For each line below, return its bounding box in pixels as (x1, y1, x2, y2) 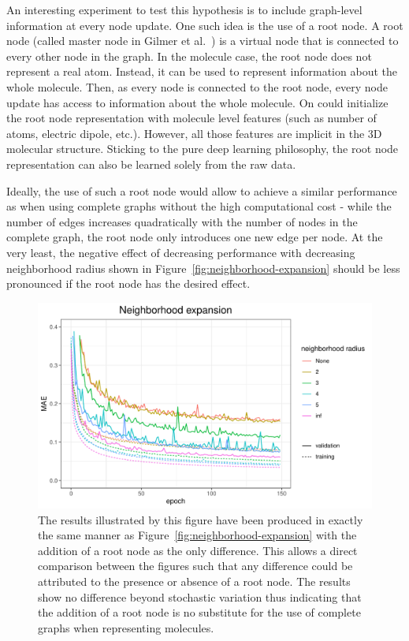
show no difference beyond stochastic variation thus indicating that (38, 588, 362, 605)
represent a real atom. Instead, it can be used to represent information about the (6, 63, 397, 80)
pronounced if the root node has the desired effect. (6, 275, 251, 292)
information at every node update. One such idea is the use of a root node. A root (6, 17, 403, 33)
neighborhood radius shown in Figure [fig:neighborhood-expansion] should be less (6, 259, 400, 276)
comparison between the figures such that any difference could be (38, 557, 353, 574)
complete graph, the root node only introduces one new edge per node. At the (6, 229, 383, 245)
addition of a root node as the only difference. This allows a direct (38, 542, 358, 558)
